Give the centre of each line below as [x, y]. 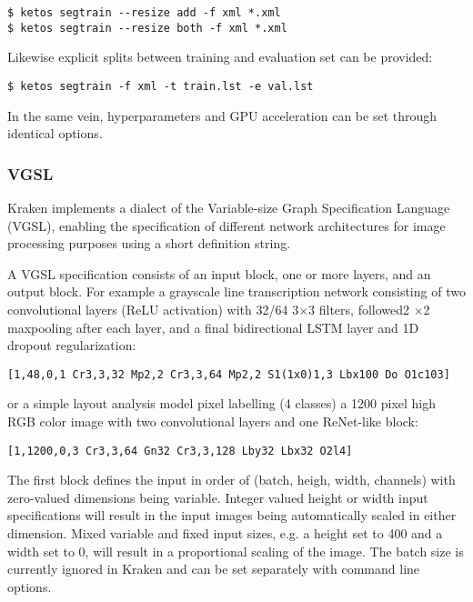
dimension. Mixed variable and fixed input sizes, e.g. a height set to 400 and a [225, 533]
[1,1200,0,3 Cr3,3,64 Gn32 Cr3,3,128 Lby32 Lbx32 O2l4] [180, 451]
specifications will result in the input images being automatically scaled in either [232, 515]
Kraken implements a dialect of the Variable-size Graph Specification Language [229, 207]
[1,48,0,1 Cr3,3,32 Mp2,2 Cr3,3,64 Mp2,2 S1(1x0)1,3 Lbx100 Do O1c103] [229, 374]
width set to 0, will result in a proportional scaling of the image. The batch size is [236, 551]
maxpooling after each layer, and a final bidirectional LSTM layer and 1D [213, 327]
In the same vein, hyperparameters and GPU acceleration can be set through [222, 115]
